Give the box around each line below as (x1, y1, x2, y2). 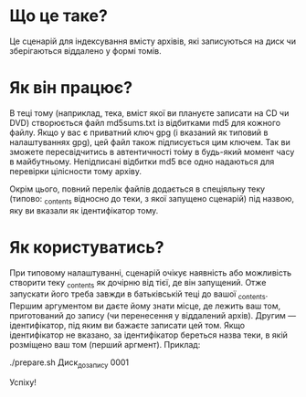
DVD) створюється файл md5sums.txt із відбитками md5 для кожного (9, 117, 281, 128)
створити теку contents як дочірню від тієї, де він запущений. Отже (9, 277, 267, 290)
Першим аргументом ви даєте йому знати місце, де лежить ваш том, (9, 300, 281, 311)
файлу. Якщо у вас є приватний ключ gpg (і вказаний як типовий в (9, 127, 269, 138)
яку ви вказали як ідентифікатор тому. (9, 204, 159, 215)
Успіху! (9, 377, 37, 388)
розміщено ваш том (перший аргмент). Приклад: (9, 340, 201, 350)
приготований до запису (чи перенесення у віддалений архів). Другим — (9, 310, 297, 321)
